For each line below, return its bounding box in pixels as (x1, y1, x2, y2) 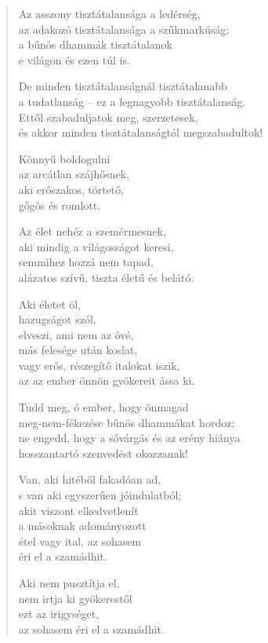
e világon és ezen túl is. (18, 51, 130, 68)
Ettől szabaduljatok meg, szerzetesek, (18, 108, 198, 125)
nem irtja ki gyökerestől (18, 590, 132, 606)
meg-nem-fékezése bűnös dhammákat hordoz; (18, 414, 235, 430)
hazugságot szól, (18, 311, 96, 327)
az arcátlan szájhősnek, (18, 166, 130, 182)
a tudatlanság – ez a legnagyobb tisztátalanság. (18, 93, 246, 109)
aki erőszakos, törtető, (18, 181, 125, 197)
